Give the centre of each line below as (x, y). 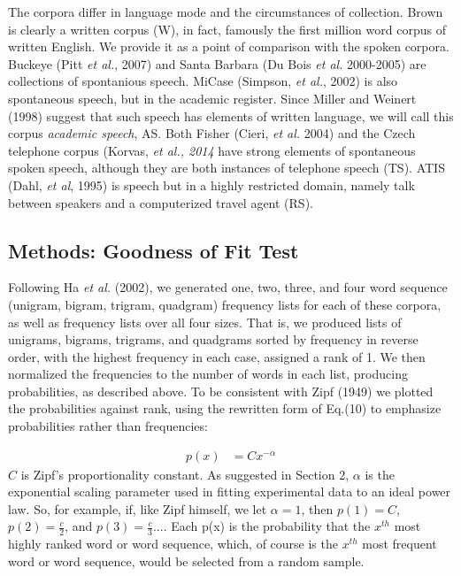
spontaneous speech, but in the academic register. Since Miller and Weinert (212, 98)
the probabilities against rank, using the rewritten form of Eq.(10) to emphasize (225, 408)
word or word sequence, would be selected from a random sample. (186, 561)
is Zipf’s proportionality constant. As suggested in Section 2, (185, 474)
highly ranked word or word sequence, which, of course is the (173, 544)
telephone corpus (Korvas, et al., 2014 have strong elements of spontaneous (212, 150)
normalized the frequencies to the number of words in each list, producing (208, 374)
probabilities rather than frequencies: (108, 426)
